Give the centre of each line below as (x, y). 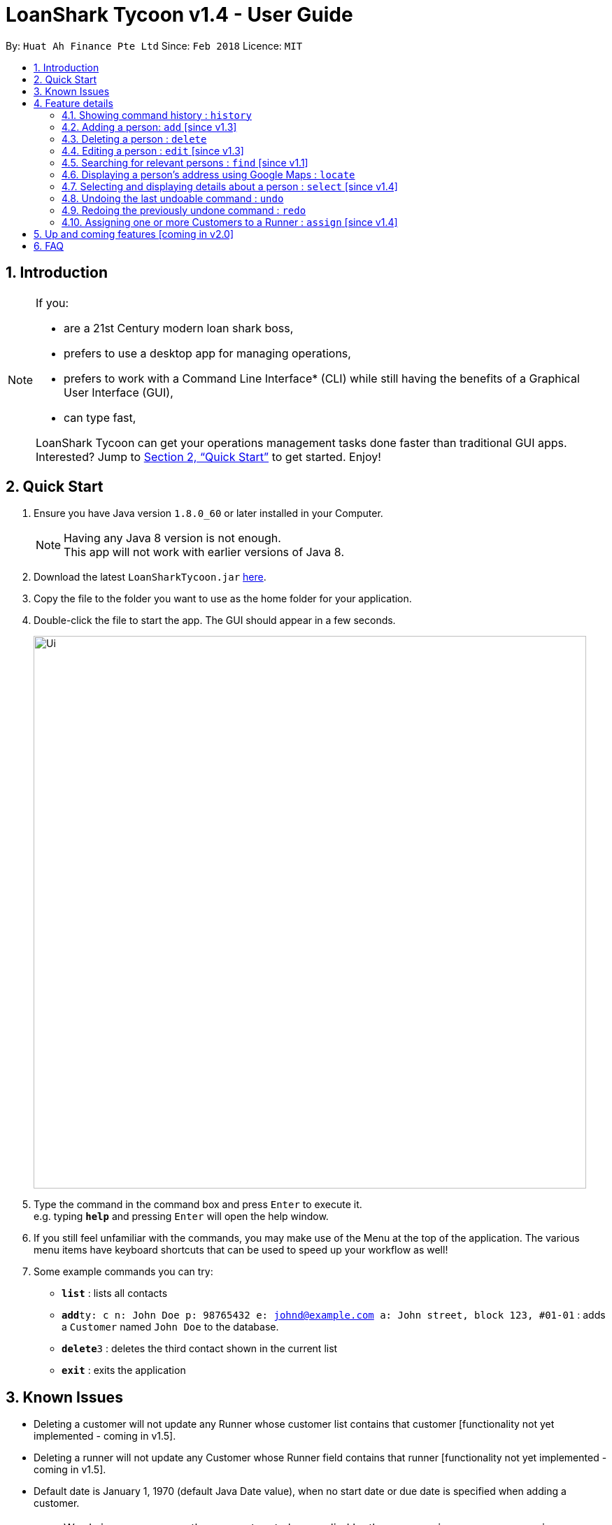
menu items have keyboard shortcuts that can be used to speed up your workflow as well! (241, 1250)
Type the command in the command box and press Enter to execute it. (198, 1205)
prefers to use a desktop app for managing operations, (207, 353)
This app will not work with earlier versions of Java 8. (204, 552)
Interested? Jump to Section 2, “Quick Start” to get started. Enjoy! (208, 456)
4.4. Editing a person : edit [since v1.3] (153, 150)
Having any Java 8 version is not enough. (172, 538)
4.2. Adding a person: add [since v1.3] (149, 127)
